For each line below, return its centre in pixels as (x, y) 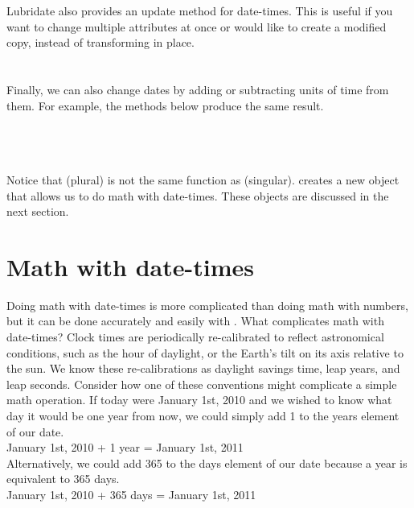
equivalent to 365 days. (63, 479)
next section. (38, 211)
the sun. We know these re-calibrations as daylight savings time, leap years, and (203, 368)
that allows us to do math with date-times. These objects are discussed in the (198, 195)
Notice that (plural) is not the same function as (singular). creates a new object (203, 179)
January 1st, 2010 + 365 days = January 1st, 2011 (131, 494)
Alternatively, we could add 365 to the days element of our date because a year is (207, 463)
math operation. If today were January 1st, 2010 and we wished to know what (199, 400)
